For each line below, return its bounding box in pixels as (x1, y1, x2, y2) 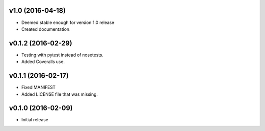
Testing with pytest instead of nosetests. (21, 52, 104, 58)
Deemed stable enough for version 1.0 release (21, 20, 115, 25)
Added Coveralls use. (21, 59, 65, 65)
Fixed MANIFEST (21, 85, 56, 90)
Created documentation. (21, 26, 71, 32)
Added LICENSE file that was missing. (21, 91, 98, 97)
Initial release (21, 117, 49, 123)
